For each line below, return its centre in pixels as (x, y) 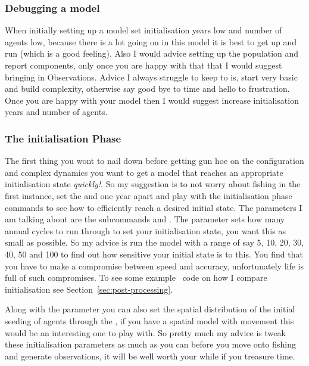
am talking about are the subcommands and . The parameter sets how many (145, 219)
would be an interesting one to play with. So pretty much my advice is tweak (145, 332)
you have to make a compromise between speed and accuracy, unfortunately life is (154, 266)
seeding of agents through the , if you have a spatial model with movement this (149, 320)
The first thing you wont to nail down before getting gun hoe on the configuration (154, 161)
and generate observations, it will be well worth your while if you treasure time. (150, 356)
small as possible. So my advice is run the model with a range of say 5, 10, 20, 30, (154, 242)
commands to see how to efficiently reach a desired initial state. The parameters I (154, 207)
